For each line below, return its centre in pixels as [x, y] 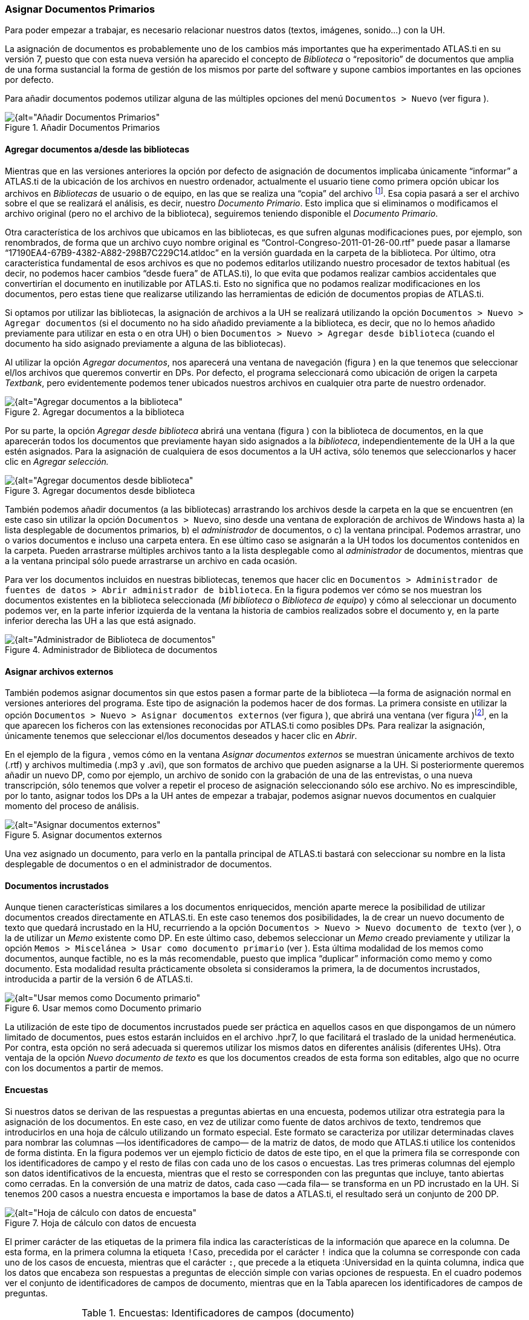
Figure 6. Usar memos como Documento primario [103, 1008]
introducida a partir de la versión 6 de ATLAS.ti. [99, 979]
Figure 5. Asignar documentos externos [83, 835]
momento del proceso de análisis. [72, 806]
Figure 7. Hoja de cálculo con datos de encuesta [101, 1223]
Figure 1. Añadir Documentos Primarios [83, 128]
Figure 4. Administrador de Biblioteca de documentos [111, 650]
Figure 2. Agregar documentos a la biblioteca [95, 412]
